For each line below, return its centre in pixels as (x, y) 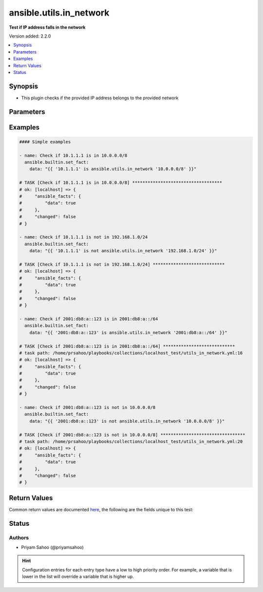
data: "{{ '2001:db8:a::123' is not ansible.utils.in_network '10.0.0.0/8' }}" (127, 421)
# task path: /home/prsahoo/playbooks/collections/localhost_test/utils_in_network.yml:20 (131, 441)
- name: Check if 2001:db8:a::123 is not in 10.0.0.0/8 (87, 407)
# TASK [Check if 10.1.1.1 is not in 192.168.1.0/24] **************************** (122, 264)
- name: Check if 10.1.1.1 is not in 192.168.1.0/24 (84, 237)
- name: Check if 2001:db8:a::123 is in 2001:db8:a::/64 (89, 319)
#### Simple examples (45, 142)
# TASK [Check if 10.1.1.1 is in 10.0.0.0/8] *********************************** (121, 183)
